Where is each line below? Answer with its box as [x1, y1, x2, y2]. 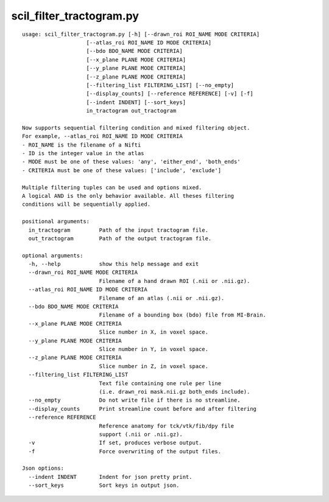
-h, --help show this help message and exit [28, 260, 199, 268]
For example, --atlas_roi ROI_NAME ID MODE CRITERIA [22, 133, 183, 140]
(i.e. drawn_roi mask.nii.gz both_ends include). [99, 388, 250, 395]
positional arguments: [22, 218, 90, 225]
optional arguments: [22, 252, 83, 259]
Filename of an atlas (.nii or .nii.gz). [99, 295, 225, 301]
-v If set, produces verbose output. [28, 439, 202, 447]
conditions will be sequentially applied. [22, 201, 151, 208]
